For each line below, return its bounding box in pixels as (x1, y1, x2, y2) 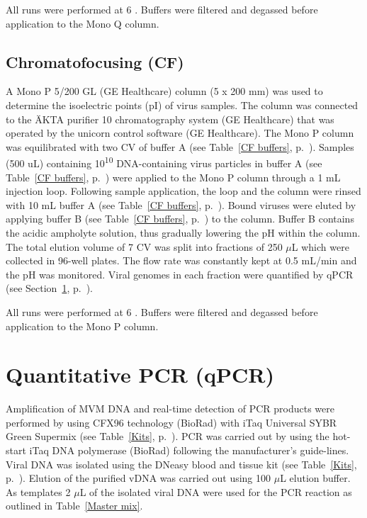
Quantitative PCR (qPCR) (6, 360, 275, 389)
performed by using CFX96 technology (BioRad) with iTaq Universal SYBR (6, 415, 337, 429)
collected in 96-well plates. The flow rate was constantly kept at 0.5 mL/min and (6, 253, 357, 268)
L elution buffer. (280, 471, 351, 485)
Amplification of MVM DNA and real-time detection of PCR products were (6, 401, 334, 416)
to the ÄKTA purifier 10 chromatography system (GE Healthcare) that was (6, 111, 334, 126)
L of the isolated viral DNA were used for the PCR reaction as (79, 484, 352, 499)
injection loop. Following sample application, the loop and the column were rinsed (6, 184, 361, 198)
